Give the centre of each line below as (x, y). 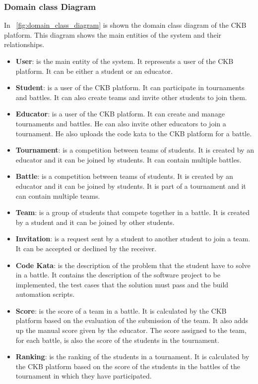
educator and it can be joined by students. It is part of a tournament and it (131, 186)
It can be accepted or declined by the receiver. (86, 248)
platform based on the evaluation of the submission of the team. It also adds (132, 320)
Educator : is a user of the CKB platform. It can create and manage (120, 114)
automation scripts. (45, 294)
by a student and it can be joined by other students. (95, 222)
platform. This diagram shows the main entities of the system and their (113, 34)
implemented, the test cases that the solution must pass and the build (122, 284)
